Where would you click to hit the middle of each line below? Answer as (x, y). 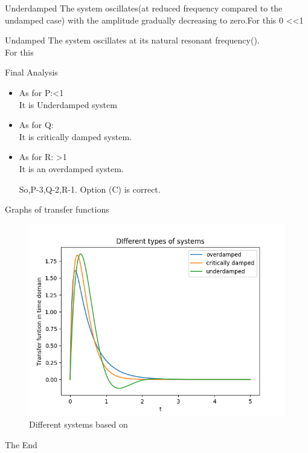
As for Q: (36, 125)
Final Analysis (31, 72)
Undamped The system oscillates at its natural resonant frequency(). (132, 40)
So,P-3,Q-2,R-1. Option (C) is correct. (90, 189)
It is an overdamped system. (71, 168)
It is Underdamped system (68, 104)
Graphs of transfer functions (57, 209)
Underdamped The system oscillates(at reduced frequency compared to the (144, 8)
